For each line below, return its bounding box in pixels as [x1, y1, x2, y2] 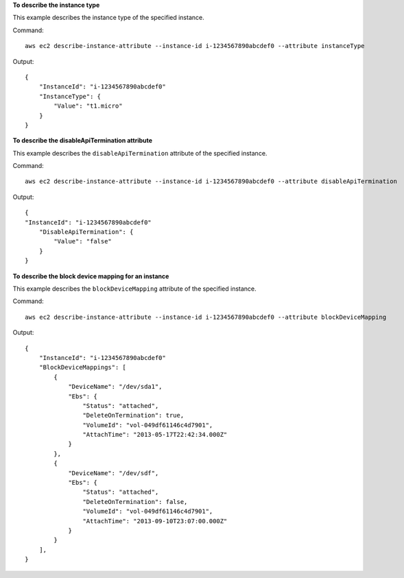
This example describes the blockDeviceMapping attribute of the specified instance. [12, 285, 257, 293]
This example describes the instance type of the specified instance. [12, 14, 205, 22]
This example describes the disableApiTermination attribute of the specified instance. [12, 149, 268, 157]
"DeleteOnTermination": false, [82, 498, 188, 505]
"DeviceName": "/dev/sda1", [68, 383, 163, 391]
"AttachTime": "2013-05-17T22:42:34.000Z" [82, 431, 228, 439]
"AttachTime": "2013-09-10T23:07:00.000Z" [82, 517, 228, 525]
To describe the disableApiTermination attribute [12, 136, 153, 145]
